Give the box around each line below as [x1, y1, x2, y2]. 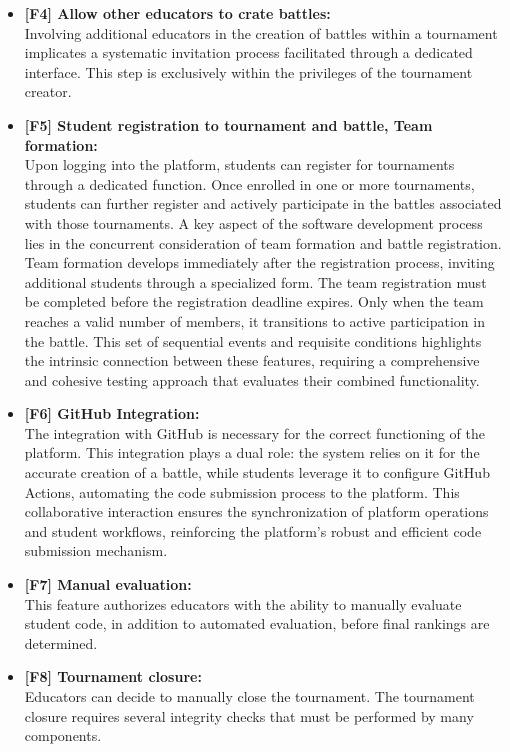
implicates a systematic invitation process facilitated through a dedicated [24, 42, 473, 63]
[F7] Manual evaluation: [24, 574, 192, 595]
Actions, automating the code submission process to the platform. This [24, 481, 460, 502]
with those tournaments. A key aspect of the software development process [24, 212, 483, 233]
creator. [24, 81, 72, 102]
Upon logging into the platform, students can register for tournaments [24, 154, 455, 175]
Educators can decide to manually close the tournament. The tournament [24, 686, 475, 706]
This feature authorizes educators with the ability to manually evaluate [24, 593, 462, 614]
